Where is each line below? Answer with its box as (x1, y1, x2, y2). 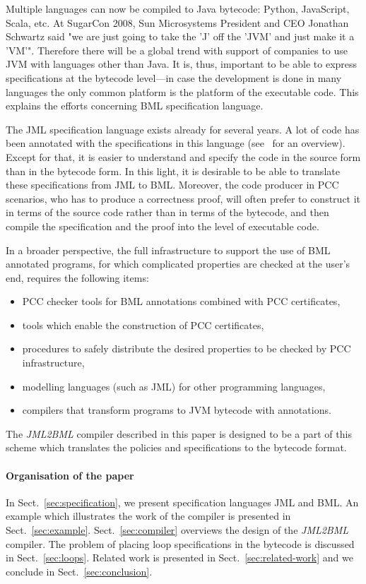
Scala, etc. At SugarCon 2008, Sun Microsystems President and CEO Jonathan (6, 15, 349, 30)
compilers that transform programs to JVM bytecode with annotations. (22, 403, 331, 417)
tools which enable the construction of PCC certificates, (22, 317, 264, 332)
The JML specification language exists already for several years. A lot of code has (6, 121, 360, 136)
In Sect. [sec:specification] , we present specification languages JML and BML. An (6, 494, 359, 509)
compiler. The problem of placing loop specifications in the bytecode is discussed (6, 536, 355, 551)
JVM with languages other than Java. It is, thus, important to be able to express (6, 56, 358, 71)
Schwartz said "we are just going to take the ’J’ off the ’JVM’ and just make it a (6, 29, 355, 44)
